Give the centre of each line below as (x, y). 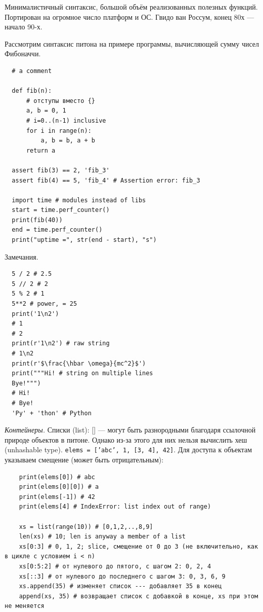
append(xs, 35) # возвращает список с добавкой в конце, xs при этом (139, 596)
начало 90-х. (24, 27)
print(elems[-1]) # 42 (57, 497)
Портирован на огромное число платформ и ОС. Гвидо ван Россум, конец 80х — (129, 16)
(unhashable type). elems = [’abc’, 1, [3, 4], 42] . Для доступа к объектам (128, 449)
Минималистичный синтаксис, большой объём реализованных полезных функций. (131, 7)
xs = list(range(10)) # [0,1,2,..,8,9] (86, 527)
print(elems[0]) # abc (57, 477)
